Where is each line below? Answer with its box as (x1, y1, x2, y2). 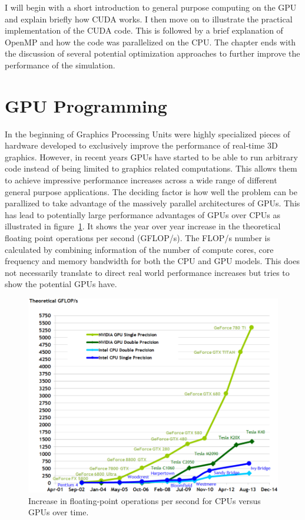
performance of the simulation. (5, 58, 115, 71)
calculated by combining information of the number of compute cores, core (5, 243, 274, 255)
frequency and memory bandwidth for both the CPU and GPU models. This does (5, 255, 300, 267)
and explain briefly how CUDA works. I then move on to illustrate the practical (5, 12, 293, 25)
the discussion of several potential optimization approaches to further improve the (5, 47, 300, 60)
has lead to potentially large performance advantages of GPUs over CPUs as (5, 208, 281, 220)
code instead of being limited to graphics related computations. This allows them (5, 162, 297, 175)
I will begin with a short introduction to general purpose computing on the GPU (5, 1, 297, 13)
